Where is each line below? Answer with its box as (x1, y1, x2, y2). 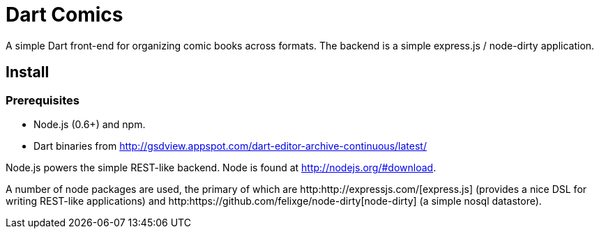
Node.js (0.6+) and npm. (33, 118, 146, 130)
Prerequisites (6, 93, 79, 107)
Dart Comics (6, 3, 123, 26)
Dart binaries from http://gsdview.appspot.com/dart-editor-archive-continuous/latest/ (33, 139, 427, 152)
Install (6, 63, 50, 81)
